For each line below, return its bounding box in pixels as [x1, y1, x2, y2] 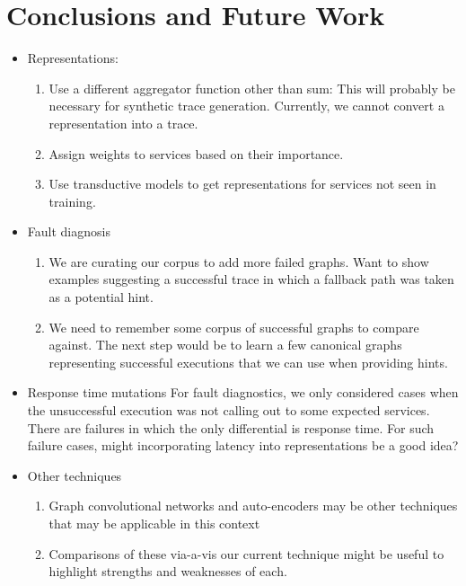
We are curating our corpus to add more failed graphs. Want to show [48, 252, 429, 271]
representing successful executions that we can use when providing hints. [48, 352, 448, 371]
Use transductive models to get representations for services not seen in [48, 174, 436, 193]
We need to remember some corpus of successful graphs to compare [48, 317, 419, 336]
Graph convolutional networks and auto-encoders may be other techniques [48, 496, 458, 515]
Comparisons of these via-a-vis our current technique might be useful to [48, 544, 444, 563]
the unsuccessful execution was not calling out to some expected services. [27, 401, 430, 420]
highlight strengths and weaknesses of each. [48, 562, 287, 581]
